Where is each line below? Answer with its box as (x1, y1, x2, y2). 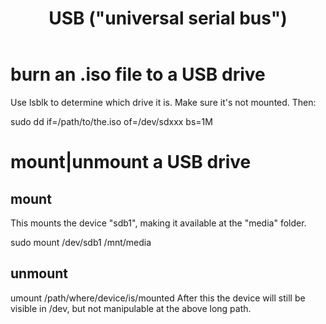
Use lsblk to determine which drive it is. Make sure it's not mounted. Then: (10, 96, 317, 108)
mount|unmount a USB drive (10, 151, 252, 174)
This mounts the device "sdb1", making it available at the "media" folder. (10, 217, 307, 229)
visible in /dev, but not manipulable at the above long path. (10, 302, 252, 314)
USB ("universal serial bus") (48, 7, 288, 30)
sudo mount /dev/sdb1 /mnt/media (10, 236, 152, 248)
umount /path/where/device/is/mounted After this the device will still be (10, 292, 306, 304)
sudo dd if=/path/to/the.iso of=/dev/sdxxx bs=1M (10, 115, 213, 127)
